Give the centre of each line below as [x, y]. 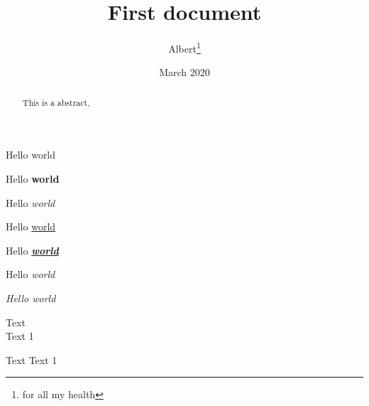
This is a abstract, [56, 102]
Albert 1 [184, 47]
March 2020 [184, 72]
